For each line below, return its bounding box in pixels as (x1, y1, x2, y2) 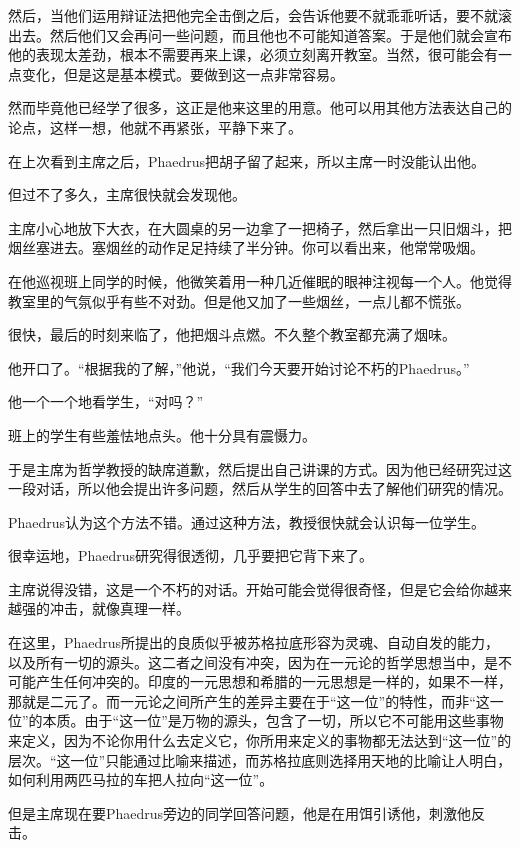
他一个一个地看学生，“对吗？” (8, 391, 204, 412)
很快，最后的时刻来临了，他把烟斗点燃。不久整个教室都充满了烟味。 (8, 324, 456, 345)
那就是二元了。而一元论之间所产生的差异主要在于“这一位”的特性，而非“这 (8, 690, 490, 711)
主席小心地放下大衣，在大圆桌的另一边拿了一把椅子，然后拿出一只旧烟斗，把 (8, 217, 512, 238)
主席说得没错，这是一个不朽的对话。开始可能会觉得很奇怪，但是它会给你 (8, 578, 484, 599)
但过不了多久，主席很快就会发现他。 (8, 184, 246, 205)
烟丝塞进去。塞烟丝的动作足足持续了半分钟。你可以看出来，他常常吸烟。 (8, 237, 484, 258)
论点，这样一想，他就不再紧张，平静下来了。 (8, 116, 302, 137)
